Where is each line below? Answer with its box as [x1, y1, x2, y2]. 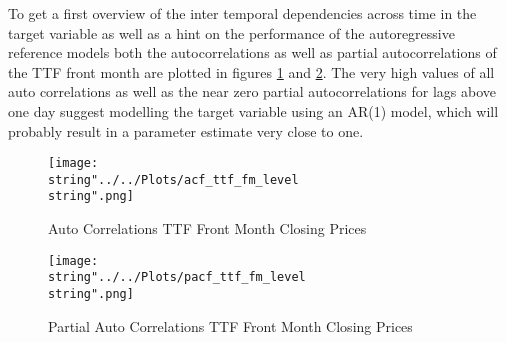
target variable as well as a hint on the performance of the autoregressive [8, 22, 455, 43]
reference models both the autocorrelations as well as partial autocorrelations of [8, 42, 497, 63]
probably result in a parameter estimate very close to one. [8, 120, 364, 141]
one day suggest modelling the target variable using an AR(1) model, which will [8, 100, 499, 121]
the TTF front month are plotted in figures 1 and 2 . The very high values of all [8, 61, 495, 82]
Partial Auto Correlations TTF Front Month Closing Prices [48, 315, 413, 336]
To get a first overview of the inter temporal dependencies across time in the [8, 3, 477, 23]
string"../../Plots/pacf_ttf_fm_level [48, 270, 306, 285]
